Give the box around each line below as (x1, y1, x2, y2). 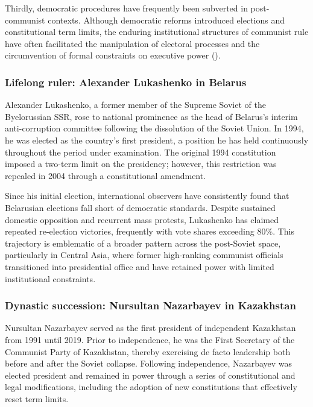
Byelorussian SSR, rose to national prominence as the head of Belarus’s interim (5, 110, 298, 122)
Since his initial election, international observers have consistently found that (5, 189, 289, 202)
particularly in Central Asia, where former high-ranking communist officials (5, 248, 283, 261)
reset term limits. (5, 392, 69, 405)
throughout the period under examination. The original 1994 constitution (5, 145, 276, 158)
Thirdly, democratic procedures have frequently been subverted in (5, 2, 248, 14)
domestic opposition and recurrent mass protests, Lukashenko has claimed (5, 213, 279, 226)
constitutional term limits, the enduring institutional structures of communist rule (5, 25, 309, 38)
